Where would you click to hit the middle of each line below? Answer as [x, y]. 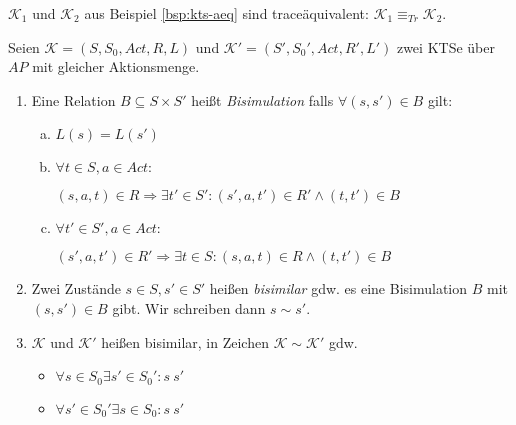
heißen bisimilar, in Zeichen [185, 341]
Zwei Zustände [76, 288]
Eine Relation [73, 99]
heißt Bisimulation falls [262, 99]
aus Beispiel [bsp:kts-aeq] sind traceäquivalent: [226, 13]
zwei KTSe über [445, 46]
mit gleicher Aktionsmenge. [116, 66]
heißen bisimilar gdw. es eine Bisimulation [338, 288]
